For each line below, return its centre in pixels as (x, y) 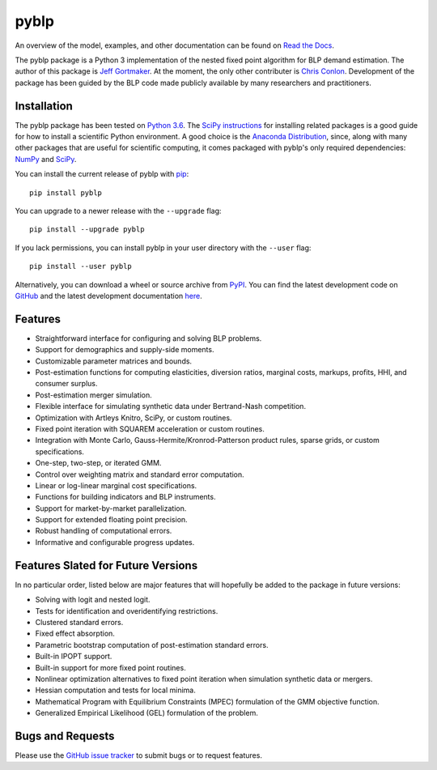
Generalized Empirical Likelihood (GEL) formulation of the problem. (146, 713)
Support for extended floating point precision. (111, 520)
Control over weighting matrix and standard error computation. (140, 474)
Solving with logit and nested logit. (93, 600)
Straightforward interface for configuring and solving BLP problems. (148, 338)
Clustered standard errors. (79, 622)
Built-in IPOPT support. (74, 657)
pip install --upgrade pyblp (87, 230)
